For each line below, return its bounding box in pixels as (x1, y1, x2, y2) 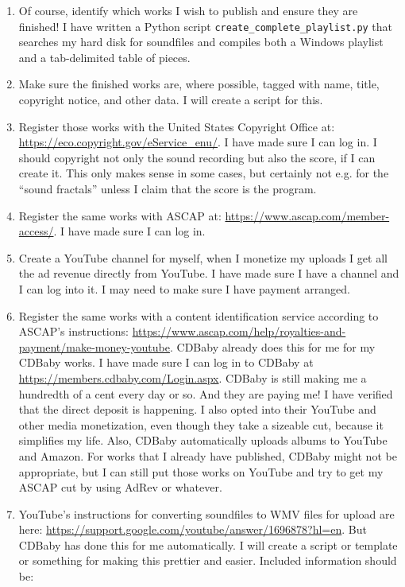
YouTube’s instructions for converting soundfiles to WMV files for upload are (18, 505, 395, 522)
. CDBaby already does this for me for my (169, 338, 376, 355)
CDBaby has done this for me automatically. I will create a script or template (18, 536, 398, 553)
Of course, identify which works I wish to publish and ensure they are (18, 2, 358, 18)
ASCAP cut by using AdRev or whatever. (18, 479, 222, 496)
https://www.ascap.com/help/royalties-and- (132, 323, 346, 340)
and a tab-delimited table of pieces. (18, 49, 191, 65)
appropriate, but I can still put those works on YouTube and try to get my (18, 463, 384, 480)
